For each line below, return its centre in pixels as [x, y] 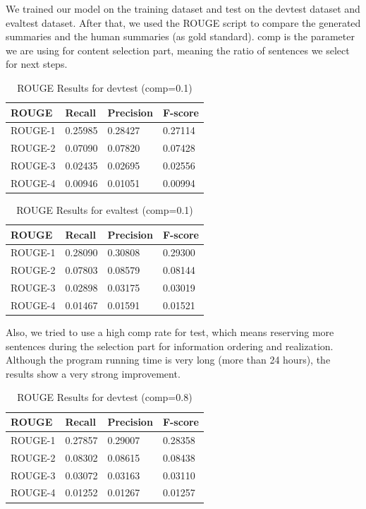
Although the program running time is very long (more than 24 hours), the [168, 360]
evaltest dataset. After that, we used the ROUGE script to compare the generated [183, 22]
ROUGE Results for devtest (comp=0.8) [105, 397]
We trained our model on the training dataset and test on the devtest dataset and [183, 8]
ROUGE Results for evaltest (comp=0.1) [105, 210]
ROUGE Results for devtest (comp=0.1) [105, 87]
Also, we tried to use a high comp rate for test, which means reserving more [170, 332]
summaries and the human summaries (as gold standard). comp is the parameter [180, 36]
